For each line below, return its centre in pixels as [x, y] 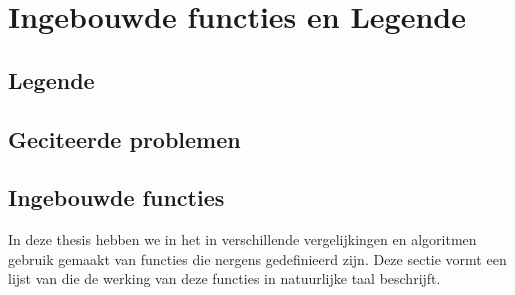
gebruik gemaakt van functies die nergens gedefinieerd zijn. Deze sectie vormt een [257, 258]
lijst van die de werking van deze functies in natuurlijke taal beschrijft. [224, 278]
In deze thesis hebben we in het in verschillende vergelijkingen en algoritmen [242, 239]
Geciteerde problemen [124, 138]
